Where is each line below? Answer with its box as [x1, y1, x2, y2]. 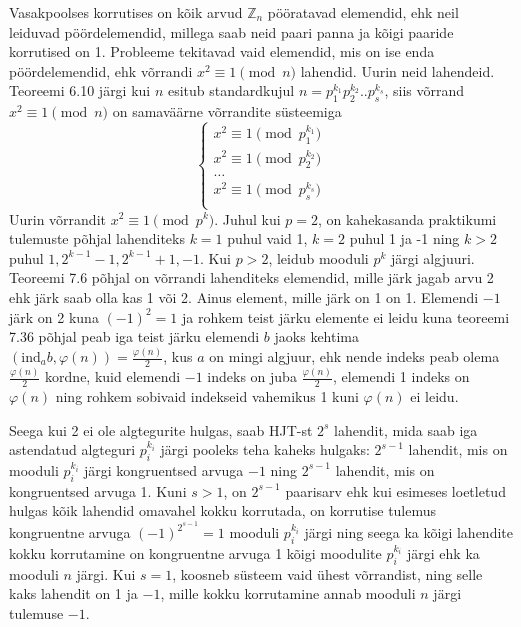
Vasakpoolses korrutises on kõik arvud [9, 2, 243, 22]
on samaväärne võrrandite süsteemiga [112, 101, 342, 122]
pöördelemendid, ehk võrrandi [9, 60, 193, 81]
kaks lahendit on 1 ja [9, 583, 138, 604]
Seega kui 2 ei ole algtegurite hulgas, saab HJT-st [9, 419, 313, 440]
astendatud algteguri [9, 439, 136, 460]
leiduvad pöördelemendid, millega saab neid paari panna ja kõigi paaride [9, 21, 454, 42]
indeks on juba [207, 366, 297, 387]
